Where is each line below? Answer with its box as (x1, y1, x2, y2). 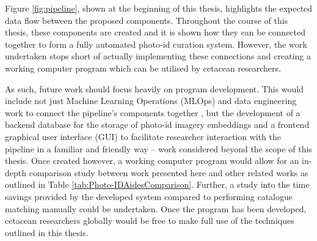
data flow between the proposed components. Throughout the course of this (5, 13, 288, 26)
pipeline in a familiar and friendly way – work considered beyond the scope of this (5, 142, 312, 155)
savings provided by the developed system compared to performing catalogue (5, 190, 293, 202)
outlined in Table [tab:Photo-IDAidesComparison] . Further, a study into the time (5, 178, 310, 191)
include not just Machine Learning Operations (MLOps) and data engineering (5, 94, 297, 107)
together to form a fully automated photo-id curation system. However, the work (5, 37, 307, 50)
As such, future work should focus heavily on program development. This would (5, 82, 304, 95)
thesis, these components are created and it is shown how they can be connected (5, 26, 306, 39)
